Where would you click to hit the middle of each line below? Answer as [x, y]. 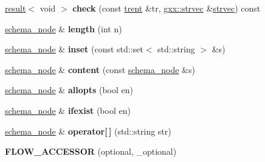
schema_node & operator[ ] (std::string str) [88, 131]
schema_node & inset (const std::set [74, 49]
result [15, 8]
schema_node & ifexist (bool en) [68, 110]
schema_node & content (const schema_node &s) [100, 69]
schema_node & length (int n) [64, 28]
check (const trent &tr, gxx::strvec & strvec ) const [167, 8]
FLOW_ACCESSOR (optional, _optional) [91, 151]
